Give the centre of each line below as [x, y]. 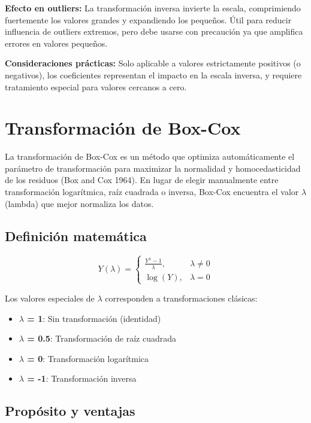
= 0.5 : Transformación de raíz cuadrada [102, 338]
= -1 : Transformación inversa [82, 378]
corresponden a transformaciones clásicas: [181, 298]
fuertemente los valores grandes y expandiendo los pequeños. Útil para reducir [148, 19]
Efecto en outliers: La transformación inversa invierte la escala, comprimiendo [153, 8]
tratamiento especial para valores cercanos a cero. [96, 86]
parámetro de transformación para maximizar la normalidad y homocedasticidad [153, 168]
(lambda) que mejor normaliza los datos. [79, 203]
